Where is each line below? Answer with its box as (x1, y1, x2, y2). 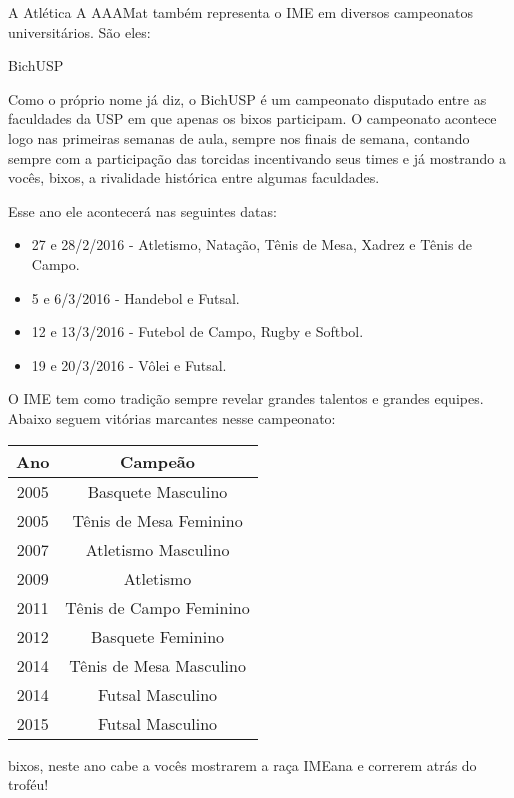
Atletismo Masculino (85, 537, 230, 561)
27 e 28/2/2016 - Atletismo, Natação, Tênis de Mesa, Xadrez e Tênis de (31, 234, 473, 255)
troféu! (8, 774, 49, 795)
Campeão (120, 449, 195, 473)
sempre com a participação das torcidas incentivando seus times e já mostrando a (8, 147, 507, 168)
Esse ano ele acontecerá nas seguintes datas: (8, 200, 277, 221)
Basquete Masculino (87, 479, 228, 503)
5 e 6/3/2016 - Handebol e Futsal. (31, 287, 240, 308)
